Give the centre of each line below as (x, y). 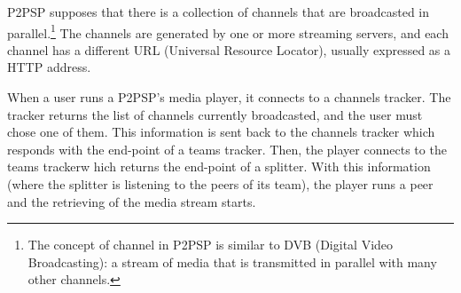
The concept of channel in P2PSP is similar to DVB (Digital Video (211, 245)
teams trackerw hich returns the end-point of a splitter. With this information (219, 166)
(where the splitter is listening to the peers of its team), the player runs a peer (220, 184)
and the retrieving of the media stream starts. (132, 201)
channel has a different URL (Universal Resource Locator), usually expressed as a (229, 49)
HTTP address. (49, 67)
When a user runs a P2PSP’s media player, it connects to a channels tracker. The (229, 97)
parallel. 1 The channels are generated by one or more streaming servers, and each (228, 31)
